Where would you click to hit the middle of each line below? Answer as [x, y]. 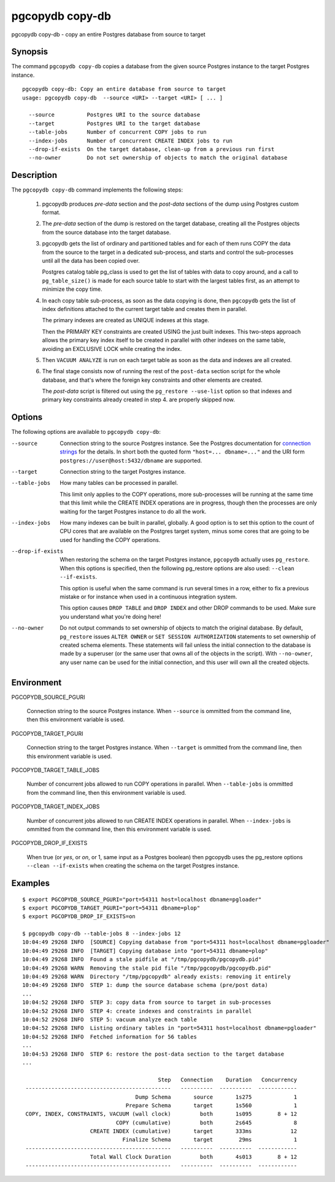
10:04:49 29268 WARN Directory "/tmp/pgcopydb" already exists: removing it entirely [156, 977]
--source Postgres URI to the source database [114, 115]
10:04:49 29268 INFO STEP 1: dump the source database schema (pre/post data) [145, 985]
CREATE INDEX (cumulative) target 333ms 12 [194, 1131]
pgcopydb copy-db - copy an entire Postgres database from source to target [108, 34]
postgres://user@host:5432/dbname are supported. [131, 460]
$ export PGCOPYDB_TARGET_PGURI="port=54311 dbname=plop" [111, 908]
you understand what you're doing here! [110, 616]
